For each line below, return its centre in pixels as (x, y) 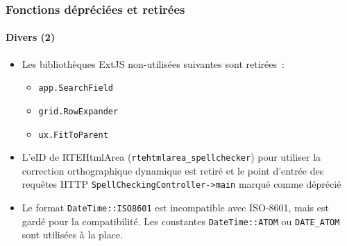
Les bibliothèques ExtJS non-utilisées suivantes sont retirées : (153, 63)
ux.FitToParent (73, 135)
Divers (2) (31, 37)
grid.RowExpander (78, 111)
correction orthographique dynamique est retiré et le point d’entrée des (173, 170)
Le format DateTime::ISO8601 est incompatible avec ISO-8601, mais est (175, 208)
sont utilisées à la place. (73, 235)
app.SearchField (76, 88)
